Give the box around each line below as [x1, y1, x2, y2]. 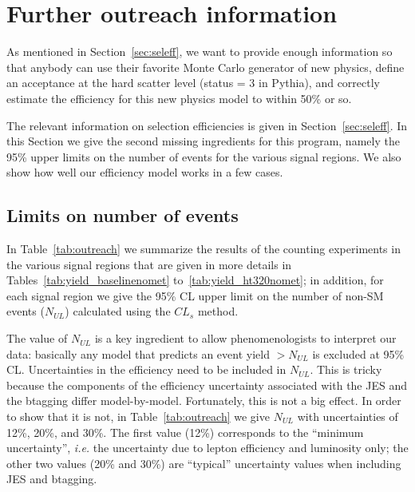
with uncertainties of [297, 408, 398, 425]
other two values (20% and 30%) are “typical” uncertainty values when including [6, 454, 401, 471]
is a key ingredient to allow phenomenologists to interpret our [94, 330, 397, 347]
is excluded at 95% [312, 345, 405, 362]
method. [197, 303, 239, 319]
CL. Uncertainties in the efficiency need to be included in [6, 361, 287, 378]
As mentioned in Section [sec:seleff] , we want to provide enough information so [6, 43, 393, 60]
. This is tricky [310, 361, 382, 378]
